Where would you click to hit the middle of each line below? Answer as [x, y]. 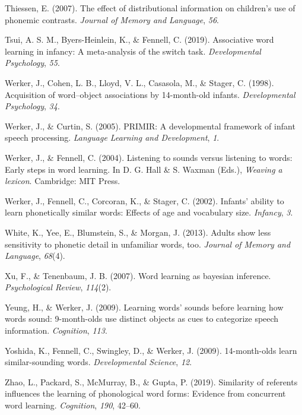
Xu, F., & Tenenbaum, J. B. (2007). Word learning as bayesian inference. [138, 275]
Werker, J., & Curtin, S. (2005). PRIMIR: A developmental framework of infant [150, 126]
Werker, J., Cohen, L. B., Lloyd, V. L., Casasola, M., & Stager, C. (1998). [139, 82]
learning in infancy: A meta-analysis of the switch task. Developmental [133, 51]
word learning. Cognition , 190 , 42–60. [73, 405]
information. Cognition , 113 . [56, 330]
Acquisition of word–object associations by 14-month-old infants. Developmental [150, 94]
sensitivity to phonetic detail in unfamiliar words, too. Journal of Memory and [148, 244]
